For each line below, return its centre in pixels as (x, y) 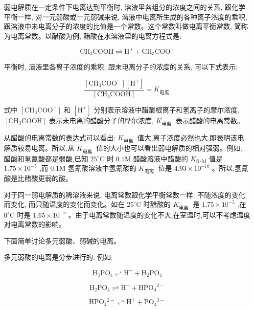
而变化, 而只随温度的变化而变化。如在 (64, 204)
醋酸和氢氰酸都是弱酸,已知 (46, 158)
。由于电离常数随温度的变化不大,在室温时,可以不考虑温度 (159, 214)
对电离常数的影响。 (35, 224)
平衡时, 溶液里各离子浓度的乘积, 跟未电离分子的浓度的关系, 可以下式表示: (121, 67)
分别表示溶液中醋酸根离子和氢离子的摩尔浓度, (167, 109)
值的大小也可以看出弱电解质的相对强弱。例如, (169, 148)
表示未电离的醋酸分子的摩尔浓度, (101, 120)
